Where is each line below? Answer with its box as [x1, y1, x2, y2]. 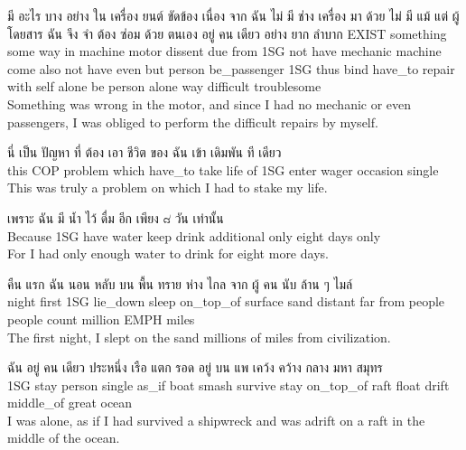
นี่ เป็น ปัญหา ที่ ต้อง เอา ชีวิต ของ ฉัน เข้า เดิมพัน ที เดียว [7, 143, 282, 162]
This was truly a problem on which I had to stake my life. [7, 178, 328, 197]
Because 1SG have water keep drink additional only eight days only [7, 226, 381, 245]
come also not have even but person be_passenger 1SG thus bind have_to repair [7, 59, 455, 78]
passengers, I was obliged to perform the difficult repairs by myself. [7, 112, 378, 131]
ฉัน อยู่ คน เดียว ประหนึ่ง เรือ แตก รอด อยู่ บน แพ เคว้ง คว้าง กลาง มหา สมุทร [7, 358, 383, 377]
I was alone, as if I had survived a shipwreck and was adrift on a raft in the [7, 410, 425, 429]
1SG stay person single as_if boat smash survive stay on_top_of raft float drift [7, 375, 450, 394]
